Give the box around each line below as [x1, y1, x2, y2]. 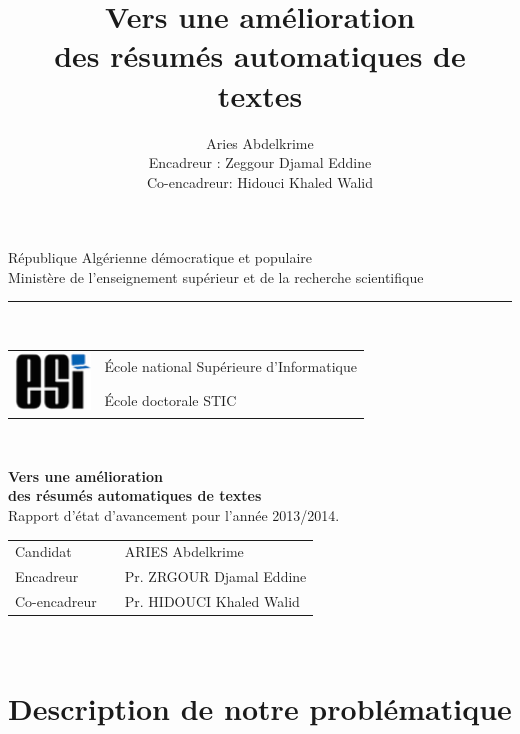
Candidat [15, 541, 72, 562]
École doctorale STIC [104, 389, 237, 410]
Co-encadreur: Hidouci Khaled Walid [146, 171, 374, 192]
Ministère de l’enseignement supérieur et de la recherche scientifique [8, 266, 424, 287]
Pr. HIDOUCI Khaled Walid [124, 590, 300, 611]
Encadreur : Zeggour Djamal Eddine [148, 152, 372, 173]
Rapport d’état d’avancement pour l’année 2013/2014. [8, 504, 340, 525]
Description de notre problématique [8, 687, 512, 728]
